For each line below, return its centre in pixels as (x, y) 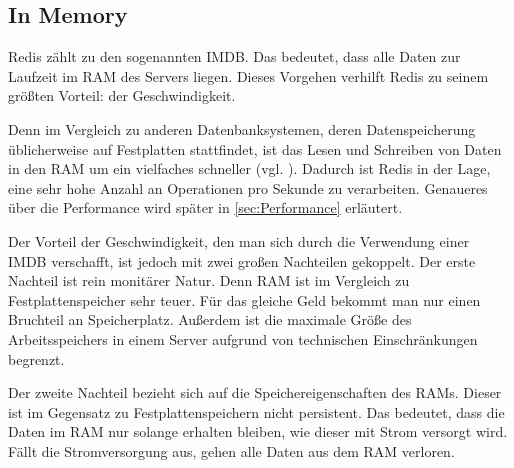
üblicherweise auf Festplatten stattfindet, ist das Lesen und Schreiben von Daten (255, 148)
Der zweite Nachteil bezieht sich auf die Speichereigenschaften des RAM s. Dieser (255, 392)
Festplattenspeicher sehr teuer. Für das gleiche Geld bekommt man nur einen (244, 299)
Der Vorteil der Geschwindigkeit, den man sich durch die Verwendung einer (239, 240)
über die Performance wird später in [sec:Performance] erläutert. (205, 207)
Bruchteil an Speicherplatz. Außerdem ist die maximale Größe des (210, 319)
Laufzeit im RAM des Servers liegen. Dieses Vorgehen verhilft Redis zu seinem (248, 75)
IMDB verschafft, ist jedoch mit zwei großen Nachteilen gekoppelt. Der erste (242, 260)
